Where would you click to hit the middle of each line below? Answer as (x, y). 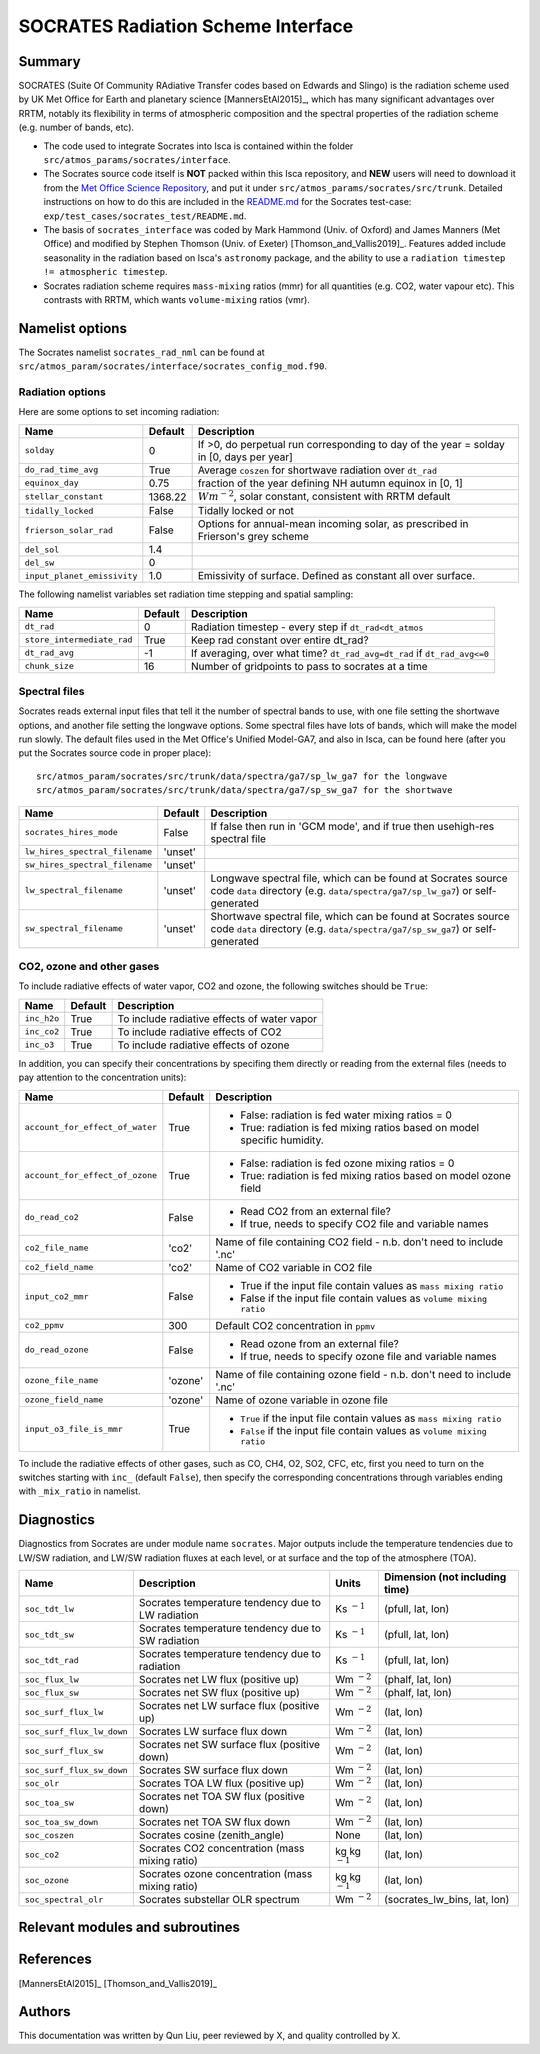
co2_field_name (59, 1267)
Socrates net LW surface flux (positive (229, 1706)
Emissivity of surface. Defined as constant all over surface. (336, 576)
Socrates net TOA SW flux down (214, 1822)
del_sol (42, 549)
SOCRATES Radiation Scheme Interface (186, 26)
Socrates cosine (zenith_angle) (211, 1835)
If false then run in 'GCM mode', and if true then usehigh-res (352, 826)
